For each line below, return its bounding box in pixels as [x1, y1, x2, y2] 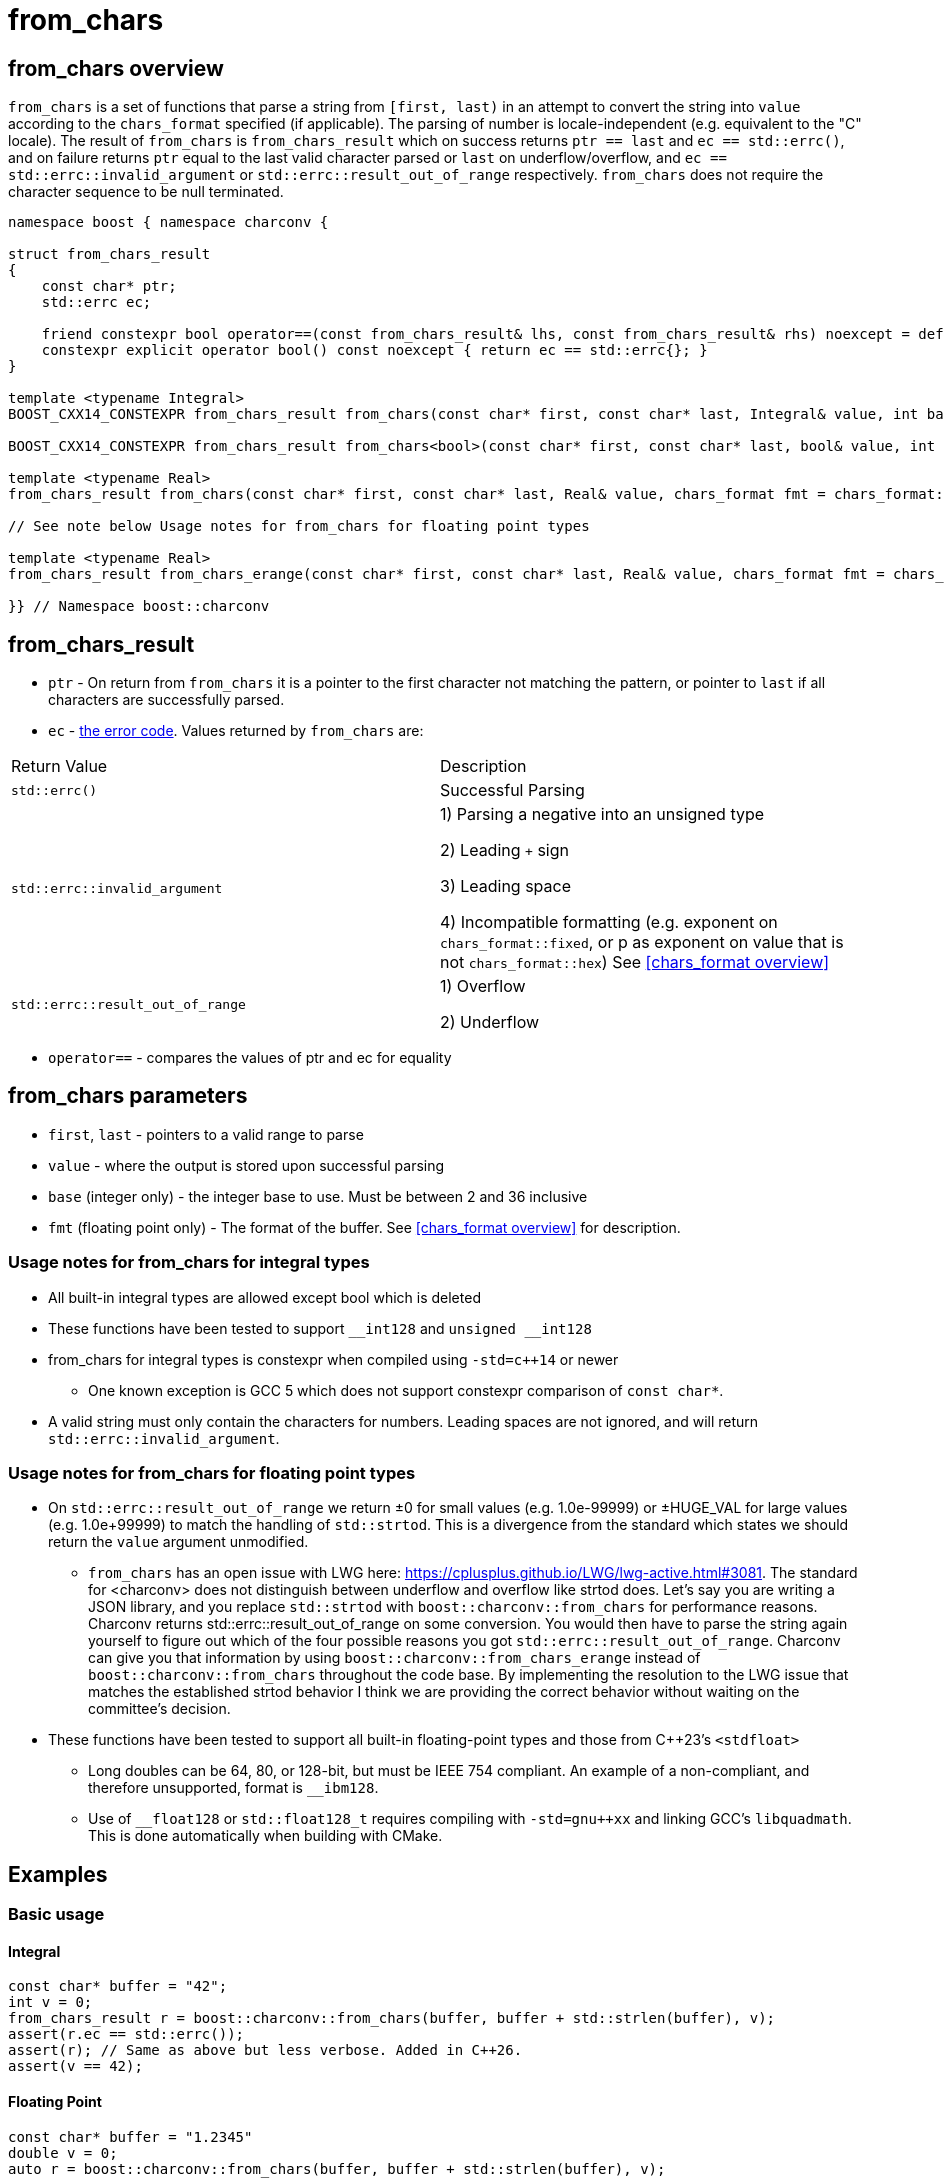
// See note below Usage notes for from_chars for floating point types [8, 518, 590, 535]
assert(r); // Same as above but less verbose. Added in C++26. [8, 2042, 523, 2059]
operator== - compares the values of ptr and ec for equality [48, 1049, 452, 1067]
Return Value [11, 756, 108, 777]
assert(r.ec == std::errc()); [8, 2026, 245, 2043]
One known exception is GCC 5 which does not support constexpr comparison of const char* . [88, 1381, 724, 1399]
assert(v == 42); [8, 2058, 143, 2075]
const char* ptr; [41, 278, 177, 295]
